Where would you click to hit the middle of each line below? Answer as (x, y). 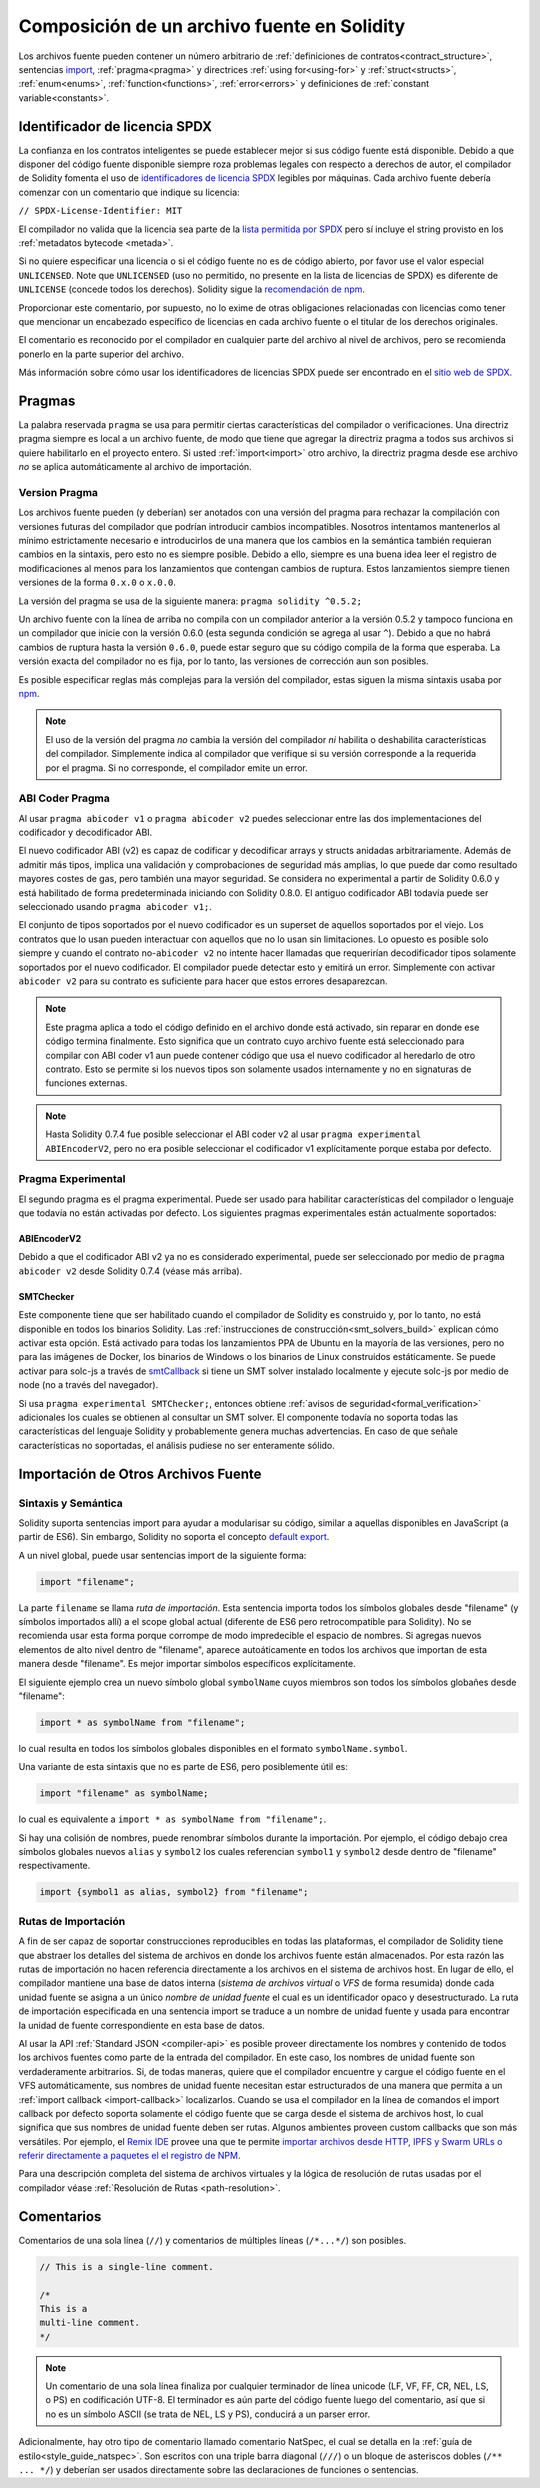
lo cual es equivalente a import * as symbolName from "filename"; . (172, 1819)
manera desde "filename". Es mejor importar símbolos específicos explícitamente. (187, 1664)
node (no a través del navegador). (88, 1385)
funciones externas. (86, 1083)
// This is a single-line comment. (126, 2266)
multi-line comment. (89, 2323)
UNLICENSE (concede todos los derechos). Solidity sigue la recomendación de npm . (191, 289)
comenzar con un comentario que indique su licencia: (129, 192)
